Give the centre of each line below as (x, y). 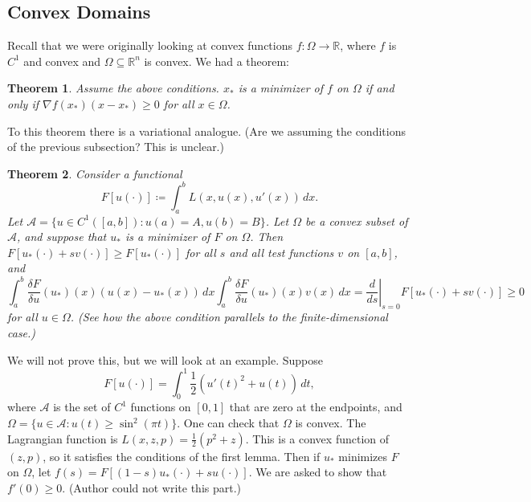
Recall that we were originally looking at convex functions (150, 45)
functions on (161, 407)
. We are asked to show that (318, 472)
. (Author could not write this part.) (152, 487)
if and (380, 88)
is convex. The (331, 422)
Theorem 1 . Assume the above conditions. (113, 88)
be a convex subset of (357, 220)
